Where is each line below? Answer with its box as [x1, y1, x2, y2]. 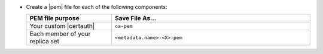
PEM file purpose [29, 14, 80, 23]
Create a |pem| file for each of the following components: [26, 4, 167, 10]
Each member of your [29, 30, 91, 38]
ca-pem [114, 23, 133, 29]
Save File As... [114, 14, 157, 23]
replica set [29, 37, 60, 46]
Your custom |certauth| [29, 22, 95, 30]
